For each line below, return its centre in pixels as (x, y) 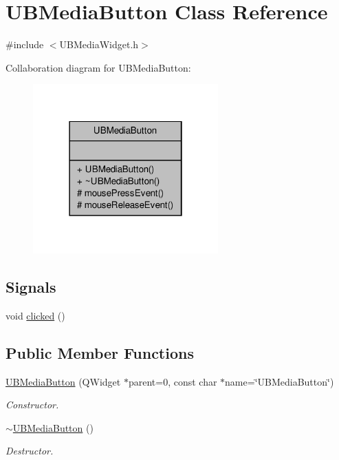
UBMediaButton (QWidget (63, 381)
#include (25, 44)
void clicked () (35, 315)
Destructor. (30, 451)
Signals (31, 286)
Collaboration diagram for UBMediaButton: (98, 67)
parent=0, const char (173, 381)
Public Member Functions (100, 352)
